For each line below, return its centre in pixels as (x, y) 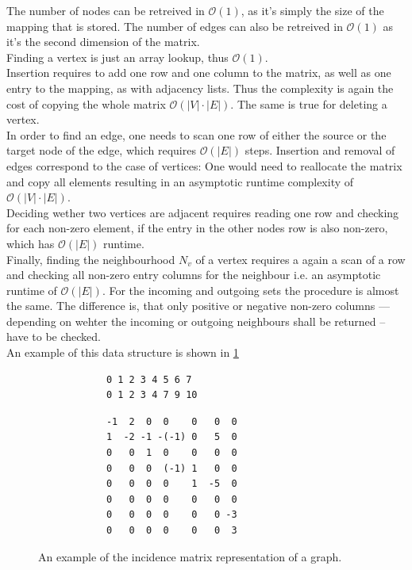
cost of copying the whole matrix (86, 103)
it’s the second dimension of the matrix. (103, 42)
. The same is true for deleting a (309, 103)
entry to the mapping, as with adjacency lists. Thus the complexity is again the (200, 88)
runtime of (32, 290)
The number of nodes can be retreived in (106, 10)
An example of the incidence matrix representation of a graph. (190, 556)
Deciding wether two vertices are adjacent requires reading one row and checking (203, 212)
